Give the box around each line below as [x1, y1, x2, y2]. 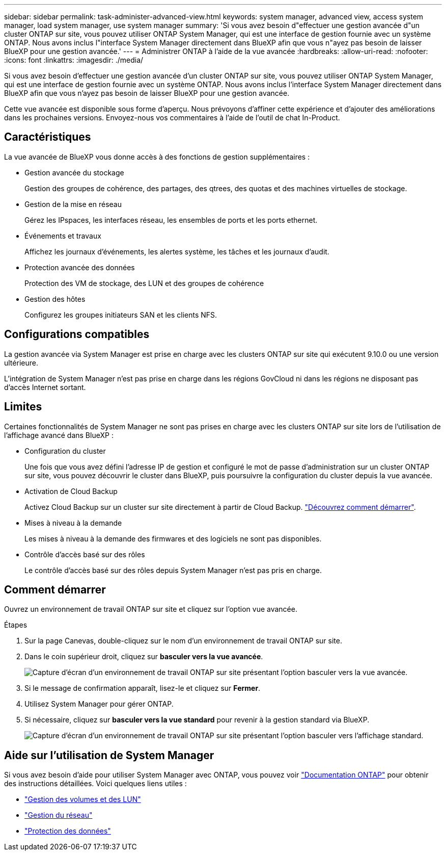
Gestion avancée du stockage [24, 168, 124, 177]
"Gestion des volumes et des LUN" [24, 795, 141, 804]
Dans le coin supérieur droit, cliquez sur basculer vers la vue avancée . [24, 652, 263, 661]
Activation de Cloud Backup [24, 486, 118, 496]
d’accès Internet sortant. [4, 382, 86, 392]
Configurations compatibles [4, 328, 150, 341]
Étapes [4, 620, 27, 630]
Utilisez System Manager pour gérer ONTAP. [24, 699, 174, 709]
